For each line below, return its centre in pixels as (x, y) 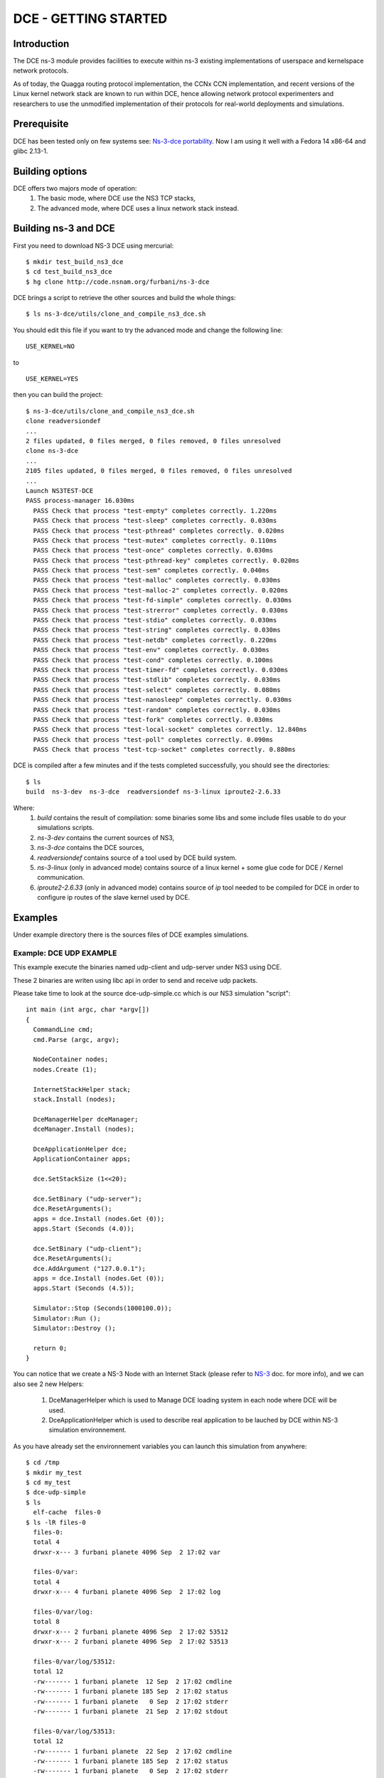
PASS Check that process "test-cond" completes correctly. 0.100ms (153, 660)
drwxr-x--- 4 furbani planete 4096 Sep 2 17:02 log (127, 1592)
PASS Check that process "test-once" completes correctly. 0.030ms (153, 550)
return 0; (50, 1348)
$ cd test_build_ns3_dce (69, 272)
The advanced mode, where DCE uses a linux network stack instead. (138, 208)
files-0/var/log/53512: (75, 1662)
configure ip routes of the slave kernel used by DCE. (114, 898)
